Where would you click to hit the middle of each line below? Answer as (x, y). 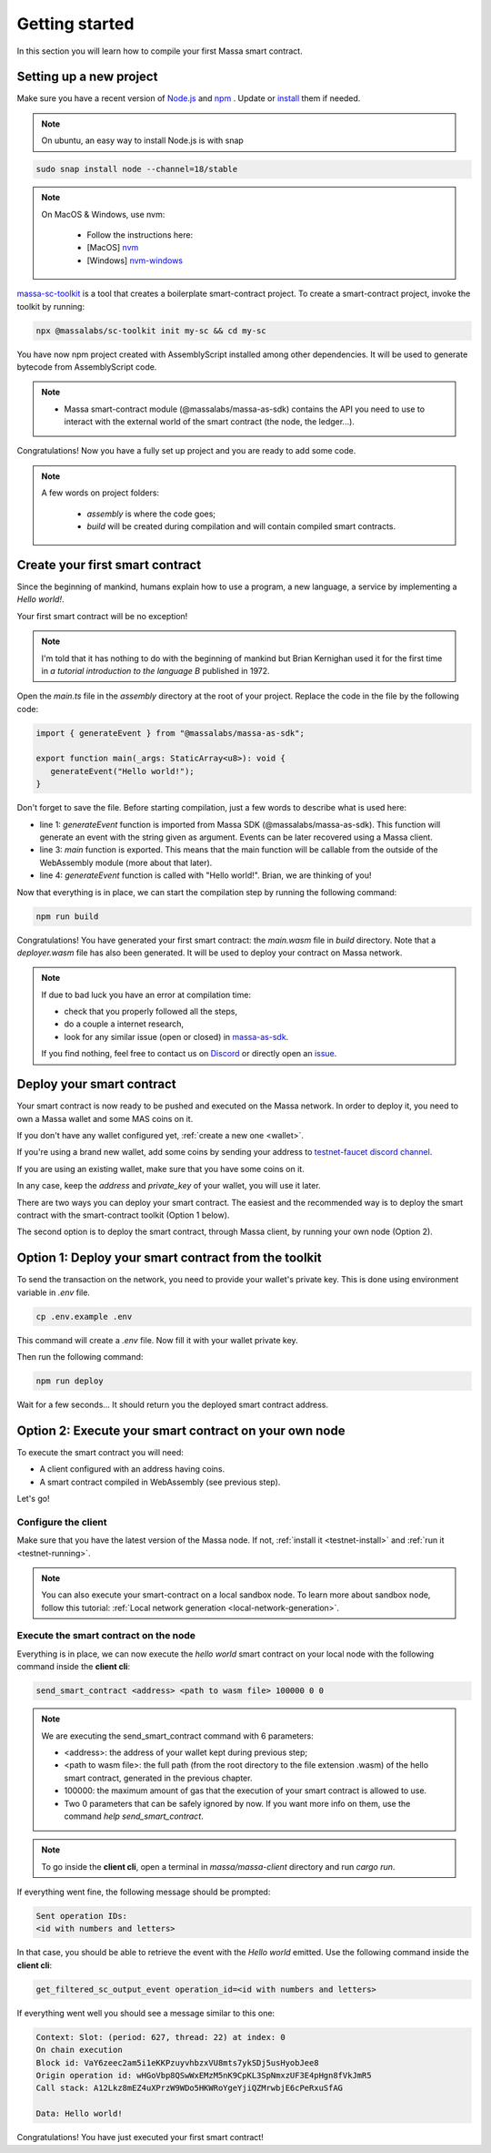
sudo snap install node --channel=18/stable (137, 169)
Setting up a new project (87, 77)
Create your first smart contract (109, 565)
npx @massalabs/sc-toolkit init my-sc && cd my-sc (151, 331)
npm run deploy (70, 1381)
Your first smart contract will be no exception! (102, 616)
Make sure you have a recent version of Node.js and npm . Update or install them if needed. (189, 98)
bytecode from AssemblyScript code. (87, 367)
